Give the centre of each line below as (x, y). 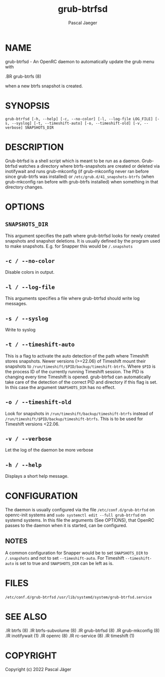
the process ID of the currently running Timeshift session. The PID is (74, 371)
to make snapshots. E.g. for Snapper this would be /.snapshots (69, 246)
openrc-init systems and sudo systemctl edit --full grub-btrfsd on (76, 515)
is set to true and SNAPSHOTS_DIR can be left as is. (64, 563)
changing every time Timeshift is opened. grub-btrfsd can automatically (78, 377)
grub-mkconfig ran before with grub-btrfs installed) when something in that (82, 181)
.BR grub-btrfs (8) (23, 76)
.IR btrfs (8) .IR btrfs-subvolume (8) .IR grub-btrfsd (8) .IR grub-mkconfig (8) (82, 630)
